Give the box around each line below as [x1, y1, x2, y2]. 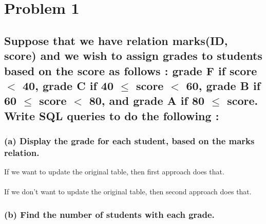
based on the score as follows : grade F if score [4, 62, 257, 78]
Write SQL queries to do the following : [4, 107, 219, 123]
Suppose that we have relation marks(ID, [4, 32, 228, 48]
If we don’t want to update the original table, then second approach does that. [4, 186, 252, 197]
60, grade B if [186, 77, 261, 93]
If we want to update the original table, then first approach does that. [4, 166, 224, 177]
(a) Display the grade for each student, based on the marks [4, 135, 255, 147]
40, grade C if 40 [23, 77, 113, 93]
